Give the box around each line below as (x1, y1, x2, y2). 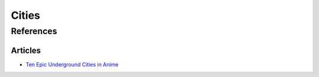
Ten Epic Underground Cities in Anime (25, 61, 119, 68)
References (11, 26, 57, 36)
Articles (11, 45, 41, 55)
